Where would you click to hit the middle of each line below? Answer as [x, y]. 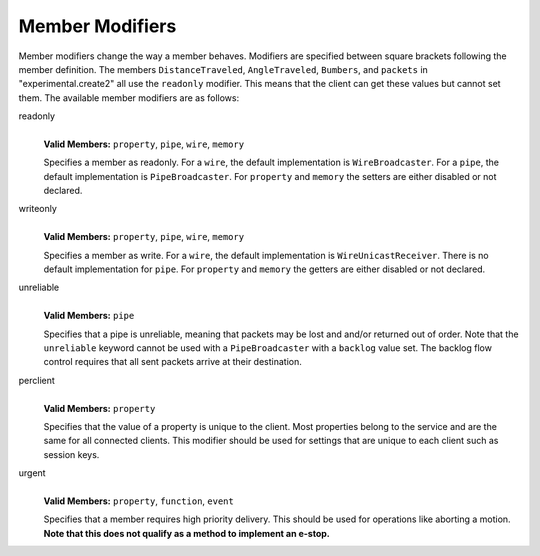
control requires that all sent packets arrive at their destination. [172, 362]
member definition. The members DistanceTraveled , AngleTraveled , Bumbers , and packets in [223, 69]
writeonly [37, 209]
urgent [32, 473]
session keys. [71, 454]
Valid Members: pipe [89, 316]
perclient [36, 380]
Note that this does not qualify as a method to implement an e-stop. [186, 533]
